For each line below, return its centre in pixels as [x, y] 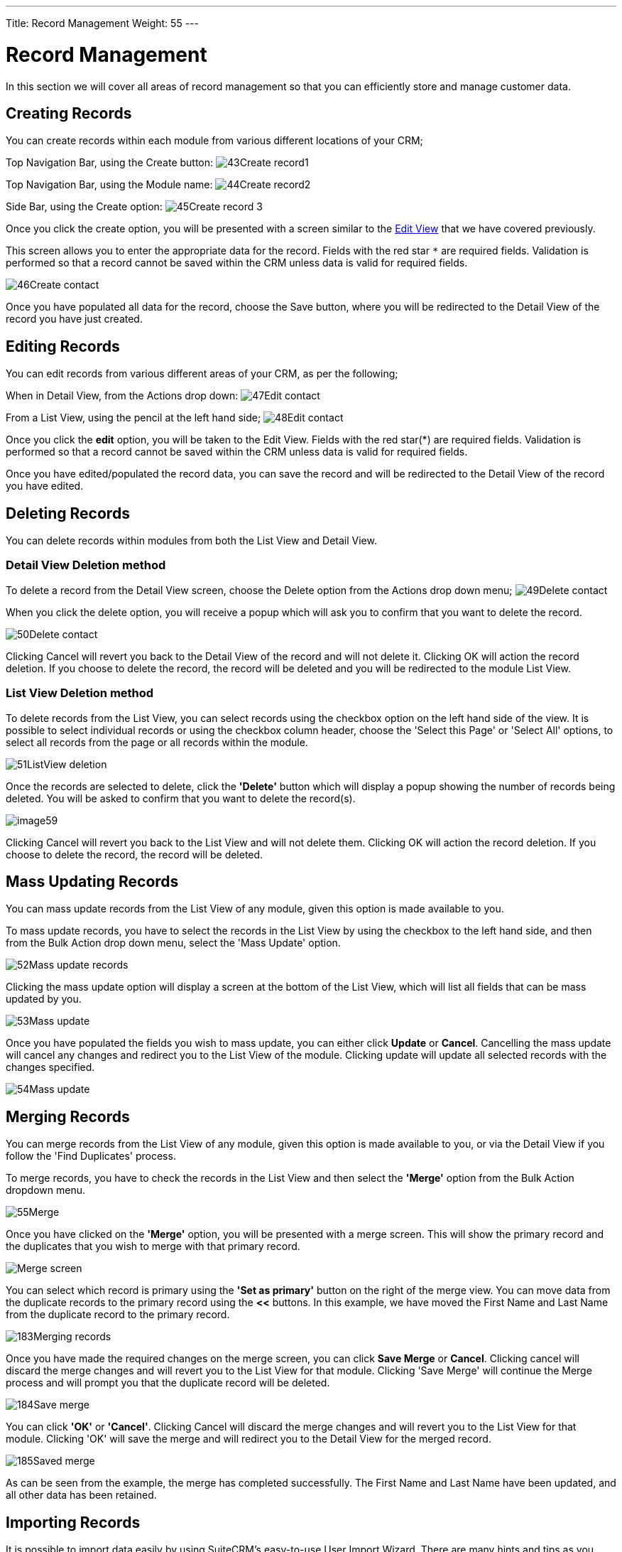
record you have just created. [74, 319]
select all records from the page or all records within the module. [157, 742]
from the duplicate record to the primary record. [118, 1315]
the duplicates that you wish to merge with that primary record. [153, 1246]
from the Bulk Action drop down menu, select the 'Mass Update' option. [173, 943]
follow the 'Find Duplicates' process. [91, 1156]
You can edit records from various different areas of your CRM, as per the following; [202, 374]
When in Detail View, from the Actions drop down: [122, 396]
